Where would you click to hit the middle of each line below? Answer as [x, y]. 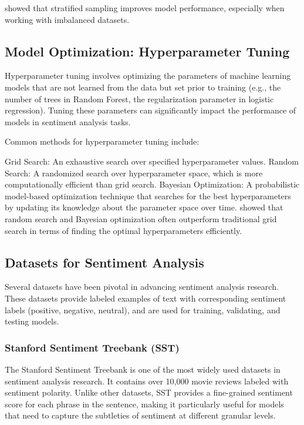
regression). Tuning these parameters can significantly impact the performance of [151, 110]
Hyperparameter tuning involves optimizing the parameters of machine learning [148, 76]
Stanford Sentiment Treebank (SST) [92, 347]
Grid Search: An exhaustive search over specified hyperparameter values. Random [152, 161]
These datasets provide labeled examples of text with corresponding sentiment [146, 298]
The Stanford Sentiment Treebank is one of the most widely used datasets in [143, 369]
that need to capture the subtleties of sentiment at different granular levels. [140, 415]
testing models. [32, 321]
